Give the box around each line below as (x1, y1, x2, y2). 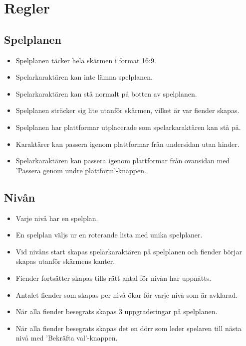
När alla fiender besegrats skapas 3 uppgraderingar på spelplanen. (15, 306, 218, 317)
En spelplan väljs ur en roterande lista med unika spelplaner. (15, 230, 203, 240)
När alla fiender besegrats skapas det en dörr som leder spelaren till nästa (15, 323, 242, 333)
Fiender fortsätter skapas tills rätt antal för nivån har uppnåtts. (15, 272, 212, 283)
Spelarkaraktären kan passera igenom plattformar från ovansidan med (15, 155, 230, 166)
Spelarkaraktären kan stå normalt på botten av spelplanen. (15, 88, 197, 99)
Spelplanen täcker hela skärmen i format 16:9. (15, 55, 156, 65)
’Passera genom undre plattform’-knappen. (15, 165, 146, 175)
